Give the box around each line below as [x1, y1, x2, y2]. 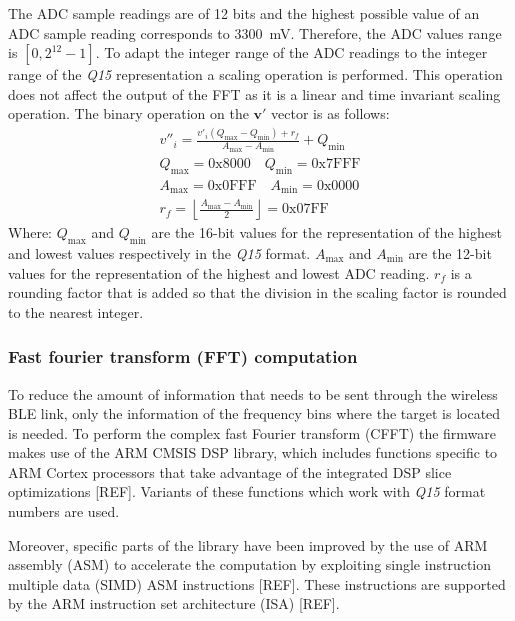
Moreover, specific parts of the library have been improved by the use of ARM [8, 534, 488, 555]
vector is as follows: [271, 103, 390, 124]
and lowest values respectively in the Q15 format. [8, 242, 311, 263]
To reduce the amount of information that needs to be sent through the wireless [8, 383, 498, 404]
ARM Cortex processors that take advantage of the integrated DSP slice [8, 461, 452, 482]
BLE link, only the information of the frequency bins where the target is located [8, 403, 501, 424]
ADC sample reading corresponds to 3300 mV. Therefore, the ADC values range [8, 22, 502, 43]
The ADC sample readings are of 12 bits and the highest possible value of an [8, 3, 480, 23]
